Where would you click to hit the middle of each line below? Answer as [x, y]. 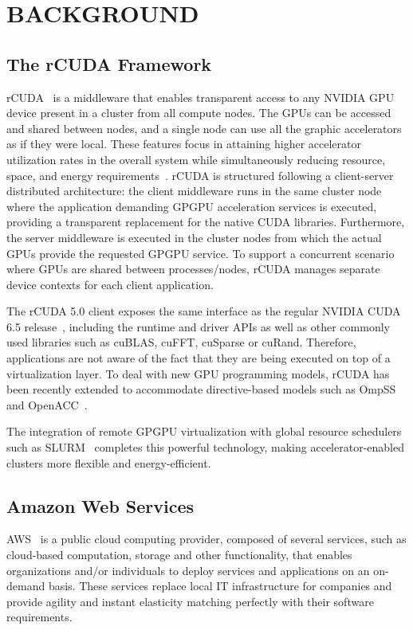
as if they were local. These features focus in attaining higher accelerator [184, 144]
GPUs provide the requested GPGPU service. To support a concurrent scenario [201, 253]
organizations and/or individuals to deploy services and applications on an [188, 570]
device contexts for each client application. [110, 284]
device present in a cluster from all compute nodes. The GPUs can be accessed [199, 113]
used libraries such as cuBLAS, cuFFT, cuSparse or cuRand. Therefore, [181, 342]
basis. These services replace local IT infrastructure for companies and [220, 586]
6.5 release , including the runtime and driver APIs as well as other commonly [198, 326]
